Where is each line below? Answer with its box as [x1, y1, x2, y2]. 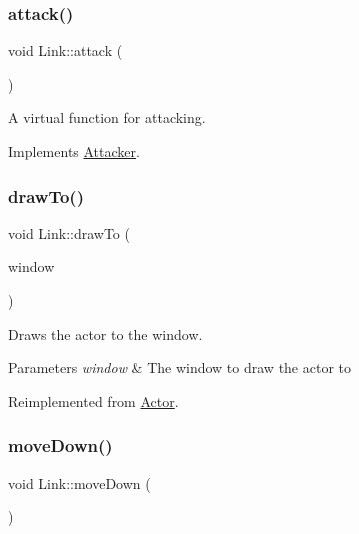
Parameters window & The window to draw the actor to [8, 357, 351, 378]
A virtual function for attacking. [8, 107, 206, 128]
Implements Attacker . [8, 141, 140, 161]
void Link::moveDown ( [8, 472, 151, 493]
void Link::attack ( [8, 40, 123, 61]
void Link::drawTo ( [8, 222, 130, 243]
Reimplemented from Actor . [8, 390, 179, 411]
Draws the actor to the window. [8, 323, 203, 344]
